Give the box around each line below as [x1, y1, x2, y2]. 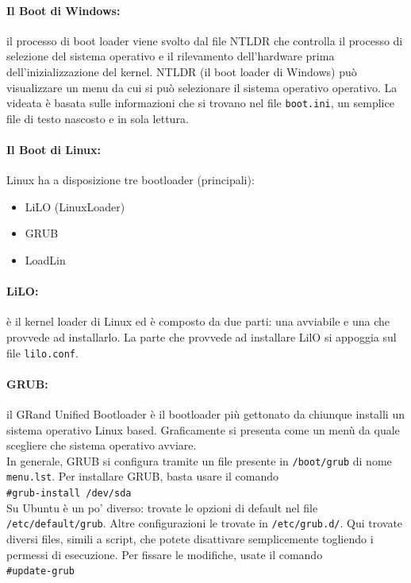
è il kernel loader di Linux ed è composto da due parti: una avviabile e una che [6, 313, 390, 330]
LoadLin [25, 252, 66, 268]
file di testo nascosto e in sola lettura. [6, 110, 189, 126]
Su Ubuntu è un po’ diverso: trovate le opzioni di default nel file [6, 499, 318, 515]
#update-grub [6, 566, 75, 577]
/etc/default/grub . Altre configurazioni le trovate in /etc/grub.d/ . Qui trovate [6, 515, 403, 531]
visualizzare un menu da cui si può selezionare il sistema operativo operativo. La [6, 79, 398, 95]
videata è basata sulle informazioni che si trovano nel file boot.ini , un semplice [6, 95, 394, 111]
